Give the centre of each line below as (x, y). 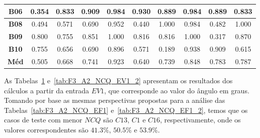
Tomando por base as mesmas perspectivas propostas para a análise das (115, 100)
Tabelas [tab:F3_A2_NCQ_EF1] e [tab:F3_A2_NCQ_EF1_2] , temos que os (126, 110)
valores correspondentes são (46, 129)
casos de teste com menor (43, 120)
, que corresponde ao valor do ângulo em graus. (177, 90)
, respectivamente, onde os (200, 120)
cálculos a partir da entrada (47, 90)
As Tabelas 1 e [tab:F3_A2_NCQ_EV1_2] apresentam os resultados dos (118, 80)
